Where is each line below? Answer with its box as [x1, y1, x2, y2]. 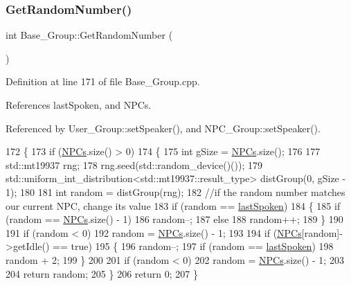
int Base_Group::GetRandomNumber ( [6, 28, 173, 42]
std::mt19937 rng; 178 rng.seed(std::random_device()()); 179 [6, 157, 262, 172]
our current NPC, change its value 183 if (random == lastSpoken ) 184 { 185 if [6, 198, 341, 213]
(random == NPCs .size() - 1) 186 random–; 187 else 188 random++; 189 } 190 [6, 212, 343, 226]
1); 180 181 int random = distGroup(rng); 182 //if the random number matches [6, 184, 345, 199]
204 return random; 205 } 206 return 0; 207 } [6, 266, 198, 280]
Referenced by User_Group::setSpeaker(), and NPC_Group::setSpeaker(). [6, 120, 321, 135]
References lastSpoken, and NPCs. [6, 98, 152, 111]
